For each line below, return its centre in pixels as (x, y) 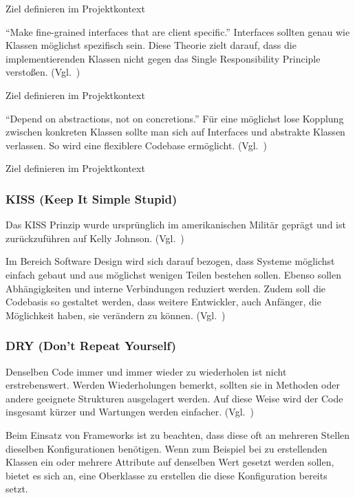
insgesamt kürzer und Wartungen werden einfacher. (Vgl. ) (130, 412)
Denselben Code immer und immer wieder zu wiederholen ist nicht (146, 371)
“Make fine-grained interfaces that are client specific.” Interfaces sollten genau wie (178, 31)
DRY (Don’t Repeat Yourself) (91, 346)
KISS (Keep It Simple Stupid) (92, 198)
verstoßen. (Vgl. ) (43, 72)
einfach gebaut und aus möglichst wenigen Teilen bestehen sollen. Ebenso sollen (173, 274)
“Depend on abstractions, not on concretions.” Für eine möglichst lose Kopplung (175, 118)
